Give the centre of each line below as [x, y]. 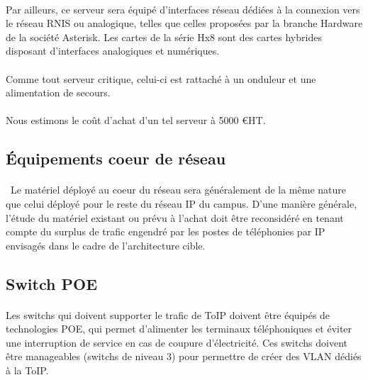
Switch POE [52, 283]
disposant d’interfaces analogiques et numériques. [113, 51]
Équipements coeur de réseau [116, 158]
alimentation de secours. [58, 93]
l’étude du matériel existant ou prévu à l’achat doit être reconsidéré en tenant [175, 217]
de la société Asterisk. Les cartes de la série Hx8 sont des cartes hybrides [164, 37]
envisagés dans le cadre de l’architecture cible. [106, 245]
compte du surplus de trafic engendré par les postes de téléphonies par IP [166, 231]
